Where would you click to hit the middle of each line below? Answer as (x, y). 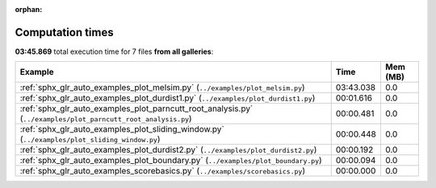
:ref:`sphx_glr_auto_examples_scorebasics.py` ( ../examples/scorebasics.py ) (163, 171)
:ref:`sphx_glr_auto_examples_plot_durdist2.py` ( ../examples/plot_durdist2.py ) (168, 150)
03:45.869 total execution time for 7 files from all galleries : (114, 51)
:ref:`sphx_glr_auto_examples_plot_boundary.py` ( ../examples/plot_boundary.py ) (171, 161)
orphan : (29, 9)
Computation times (64, 32)
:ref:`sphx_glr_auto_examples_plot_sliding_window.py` (122, 129)
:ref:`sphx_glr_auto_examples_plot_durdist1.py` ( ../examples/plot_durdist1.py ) (168, 98)
